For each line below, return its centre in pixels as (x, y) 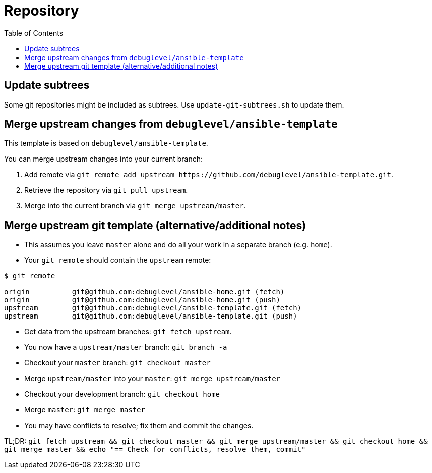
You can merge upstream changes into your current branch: (104, 159)
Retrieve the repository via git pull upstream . (106, 190)
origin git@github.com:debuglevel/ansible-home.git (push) (142, 300)
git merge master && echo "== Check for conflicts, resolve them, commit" (155, 450)
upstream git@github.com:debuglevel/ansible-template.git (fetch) (153, 308)
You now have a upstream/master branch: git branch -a (126, 347)
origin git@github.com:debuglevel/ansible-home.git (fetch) (144, 292)
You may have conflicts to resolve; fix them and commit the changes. (139, 426)
